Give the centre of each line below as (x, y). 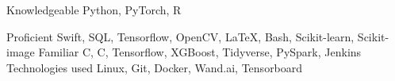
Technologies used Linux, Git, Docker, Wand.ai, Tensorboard (155, 67)
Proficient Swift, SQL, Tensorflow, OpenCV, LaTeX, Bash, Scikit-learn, (180, 36)
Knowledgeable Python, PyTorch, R (94, 10)
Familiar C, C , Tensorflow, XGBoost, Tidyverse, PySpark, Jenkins (200, 52)
